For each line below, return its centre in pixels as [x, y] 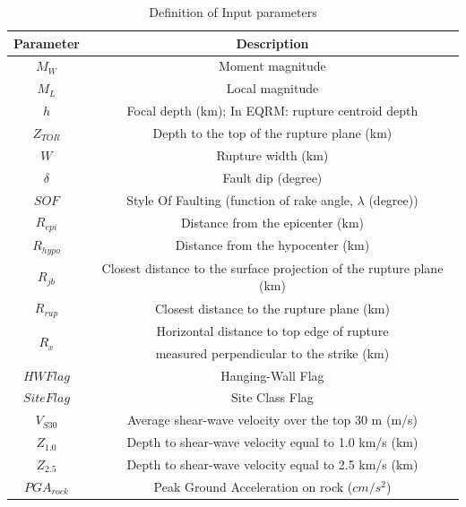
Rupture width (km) [272, 155]
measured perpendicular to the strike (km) [272, 352]
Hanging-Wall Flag [272, 375]
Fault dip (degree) [272, 177]
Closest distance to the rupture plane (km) [272, 308]
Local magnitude [272, 88]
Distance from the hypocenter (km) [272, 245]
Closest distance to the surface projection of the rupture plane [272, 267]
